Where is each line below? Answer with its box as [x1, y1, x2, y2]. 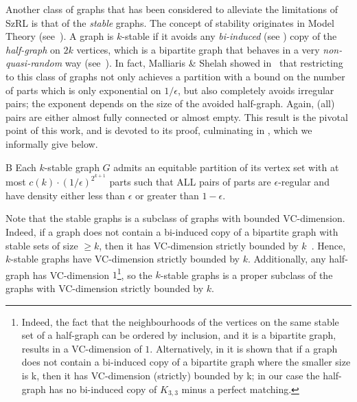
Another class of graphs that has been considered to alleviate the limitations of [5, 2, 338, 16]
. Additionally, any [247, 252, 326, 266]
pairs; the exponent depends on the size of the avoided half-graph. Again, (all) [5, 96, 335, 111]
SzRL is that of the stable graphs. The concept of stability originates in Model [5, 15, 334, 30]
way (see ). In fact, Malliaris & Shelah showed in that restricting [65, 56, 343, 70]
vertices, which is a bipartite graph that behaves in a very [76, 42, 320, 56]
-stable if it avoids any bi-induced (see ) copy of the [122, 29, 337, 43]
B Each [5, 159, 36, 174]
